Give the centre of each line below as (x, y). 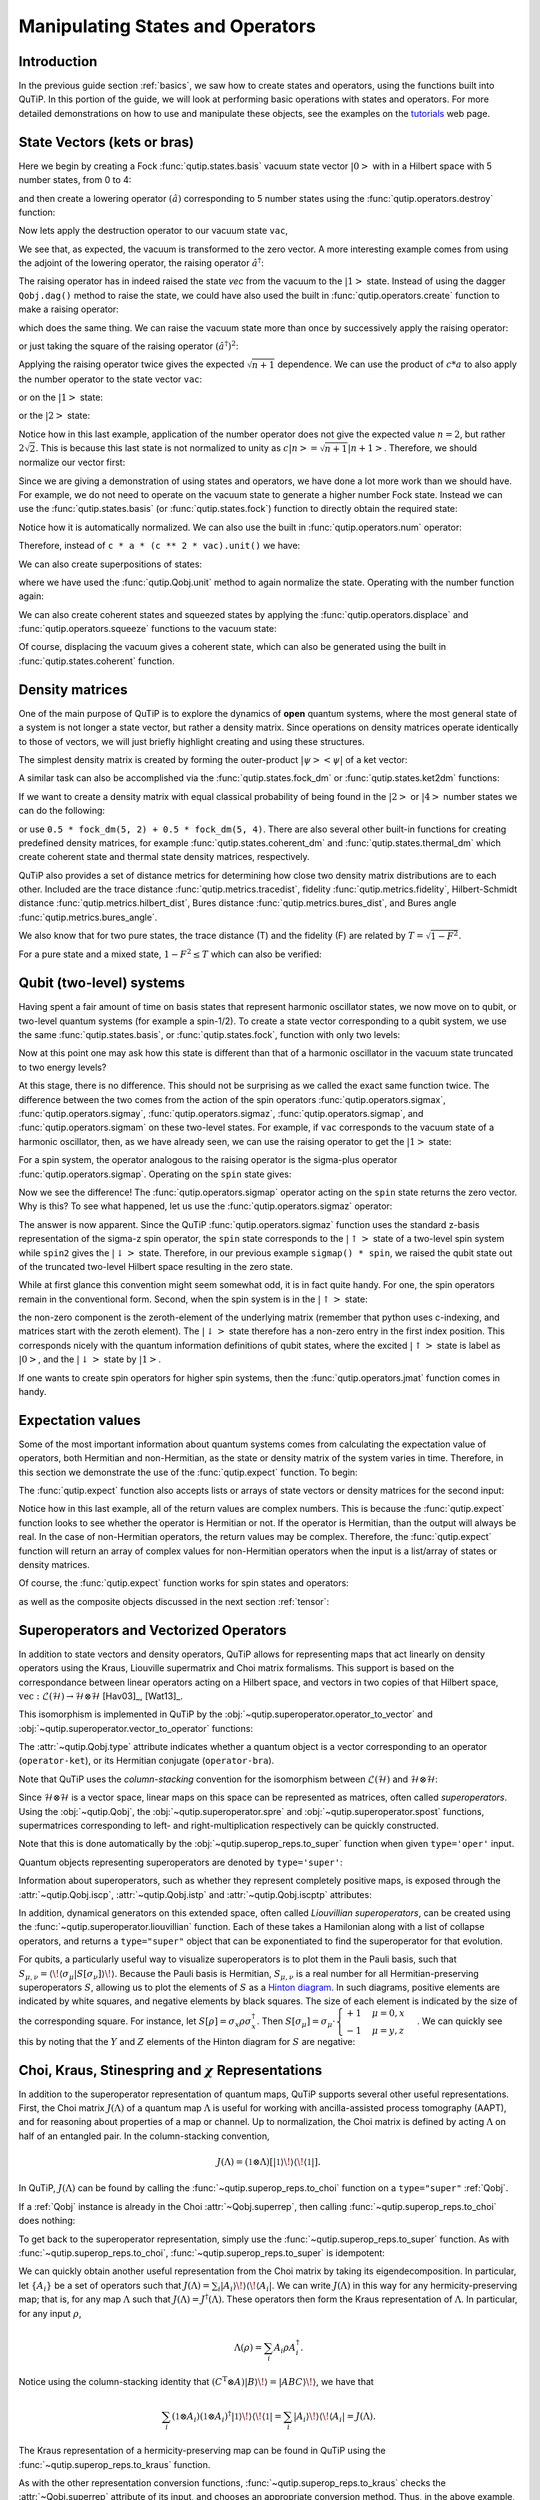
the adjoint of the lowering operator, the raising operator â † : (141, 262)
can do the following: (61, 811)
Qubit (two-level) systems (101, 983)
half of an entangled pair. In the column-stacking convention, (144, 2136)
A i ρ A (285, 2348)
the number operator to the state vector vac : (110, 379)
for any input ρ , (50, 2313)
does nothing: (47, 2221)
